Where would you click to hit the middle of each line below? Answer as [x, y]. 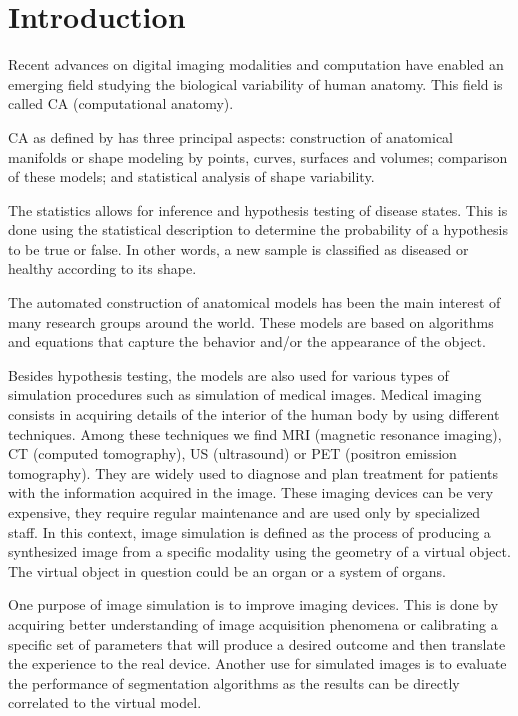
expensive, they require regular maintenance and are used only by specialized [244, 512]
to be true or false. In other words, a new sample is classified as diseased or [238, 248]
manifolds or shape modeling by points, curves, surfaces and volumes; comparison [258, 156]
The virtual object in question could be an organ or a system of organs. [227, 570]
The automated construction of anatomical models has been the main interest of [254, 302]
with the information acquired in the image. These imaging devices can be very [251, 492]
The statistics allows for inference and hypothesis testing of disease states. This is [258, 209]
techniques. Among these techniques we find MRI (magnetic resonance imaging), [255, 433]
